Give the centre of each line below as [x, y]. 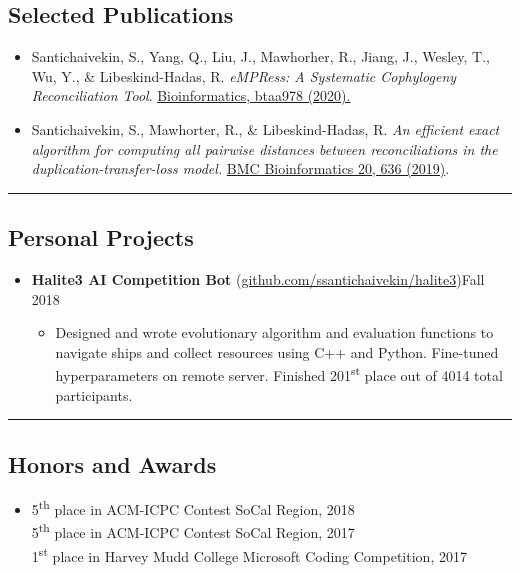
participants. [94, 394]
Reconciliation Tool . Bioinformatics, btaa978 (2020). [191, 95]
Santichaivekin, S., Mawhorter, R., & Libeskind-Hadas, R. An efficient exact [265, 128]
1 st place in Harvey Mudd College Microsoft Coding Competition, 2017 [249, 554]
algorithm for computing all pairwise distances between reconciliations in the [264, 148]
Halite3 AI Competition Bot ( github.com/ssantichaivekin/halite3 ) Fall [258, 278]
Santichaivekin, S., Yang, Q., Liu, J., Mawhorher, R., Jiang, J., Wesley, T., [260, 56]
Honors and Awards [112, 463]
